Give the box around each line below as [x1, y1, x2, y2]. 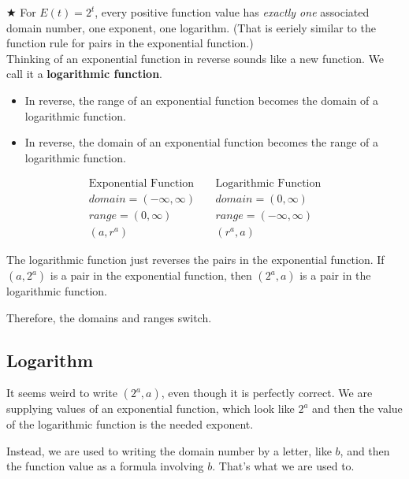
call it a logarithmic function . [6, 65, 163, 82]
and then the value [312, 400, 403, 417]
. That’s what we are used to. [212, 458, 355, 474]
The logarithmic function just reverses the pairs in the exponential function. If [6, 251, 385, 268]
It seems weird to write [6, 384, 117, 401]
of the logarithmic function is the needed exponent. [6, 416, 254, 433]
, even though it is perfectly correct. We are [161, 384, 373, 401]
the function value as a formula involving [6, 458, 204, 474]
